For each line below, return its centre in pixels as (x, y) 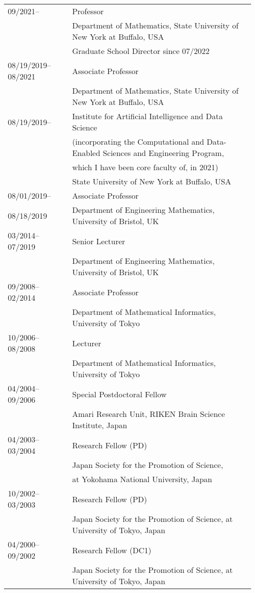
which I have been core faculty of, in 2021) (145, 167)
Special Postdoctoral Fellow (119, 394)
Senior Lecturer (99, 241)
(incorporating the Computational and (138, 142)
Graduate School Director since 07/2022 (141, 51)
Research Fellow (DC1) (112, 550)
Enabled (86, 153)
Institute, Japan (100, 425)
